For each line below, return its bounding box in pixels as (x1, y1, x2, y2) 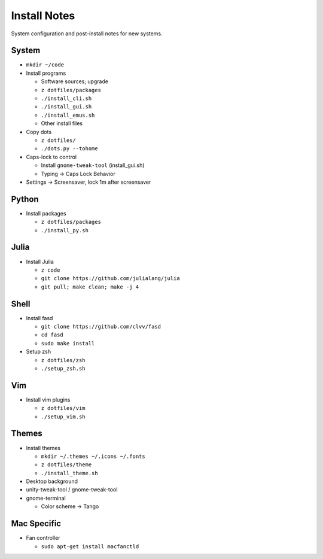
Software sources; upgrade (41, 78, 109, 85)
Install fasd (26, 314, 53, 321)
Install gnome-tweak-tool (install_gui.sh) (41, 162, 145, 169)
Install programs (26, 69, 66, 77)
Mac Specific (11, 518, 62, 529)
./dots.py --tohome (41, 145, 98, 152)
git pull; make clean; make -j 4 (41, 283, 139, 290)
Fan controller (26, 534, 60, 542)
